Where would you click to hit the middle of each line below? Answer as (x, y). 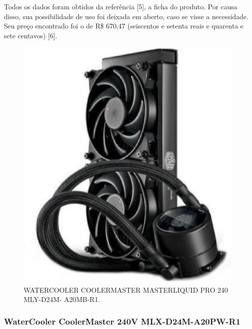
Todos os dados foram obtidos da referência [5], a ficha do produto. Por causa (121, 6)
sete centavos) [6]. (31, 35)
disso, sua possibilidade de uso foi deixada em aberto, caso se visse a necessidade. (126, 16)
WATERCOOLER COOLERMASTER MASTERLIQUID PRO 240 (126, 289)
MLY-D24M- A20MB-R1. (62, 299)
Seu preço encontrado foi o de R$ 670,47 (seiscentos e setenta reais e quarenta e (124, 26)
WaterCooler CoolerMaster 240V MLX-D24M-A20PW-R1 (122, 321)
